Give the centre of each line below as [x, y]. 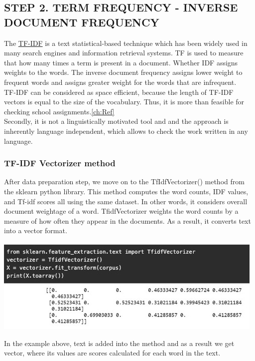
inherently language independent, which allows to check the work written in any [126, 131]
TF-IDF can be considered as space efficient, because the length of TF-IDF [119, 92]
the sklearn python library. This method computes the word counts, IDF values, [126, 191]
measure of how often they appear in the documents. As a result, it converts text [127, 220]
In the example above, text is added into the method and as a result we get [119, 343]
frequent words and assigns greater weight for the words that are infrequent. [120, 82]
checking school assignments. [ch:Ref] [59, 111]
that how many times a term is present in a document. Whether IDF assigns [121, 62]
